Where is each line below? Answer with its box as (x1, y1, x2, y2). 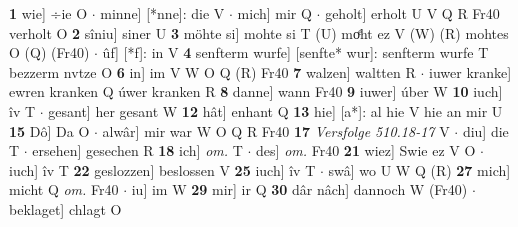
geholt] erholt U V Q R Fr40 (325, 3, 500, 23)
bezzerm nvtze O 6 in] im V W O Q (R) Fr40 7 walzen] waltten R (9, 61, 416, 82)
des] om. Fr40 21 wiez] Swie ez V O (256, 140, 476, 161)
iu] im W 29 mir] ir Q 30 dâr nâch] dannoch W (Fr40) (131, 179, 468, 200)
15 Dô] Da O (9, 120, 90, 141)
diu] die (462, 120, 509, 141)
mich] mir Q (237, 3, 312, 23)
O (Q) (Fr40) (9, 42, 90, 63)
